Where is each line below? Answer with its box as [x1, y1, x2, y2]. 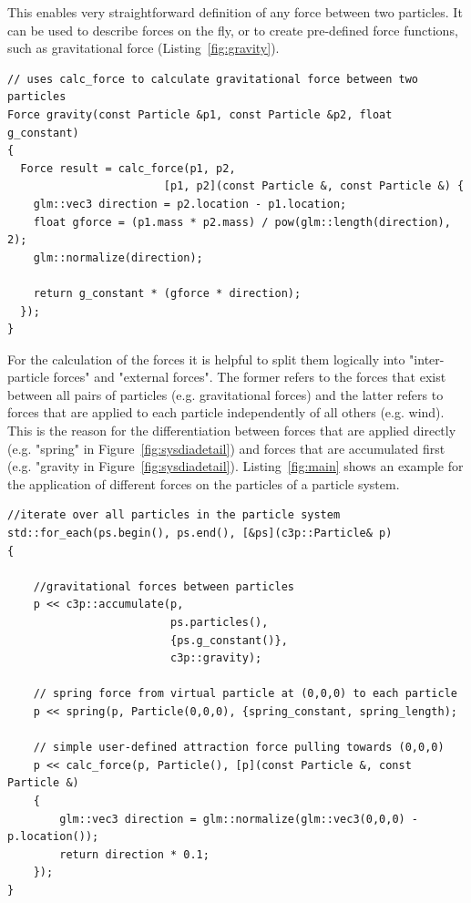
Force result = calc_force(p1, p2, [20, 161, 236, 175]
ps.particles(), [169, 616, 269, 629]
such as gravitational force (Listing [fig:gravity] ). [7, 38, 280, 57]
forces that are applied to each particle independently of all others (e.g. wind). [7, 403, 445, 422]
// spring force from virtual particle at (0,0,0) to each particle [33, 687, 457, 701]
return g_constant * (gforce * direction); [33, 286, 302, 300]
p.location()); [7, 830, 99, 844]
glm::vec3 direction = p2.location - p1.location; [33, 197, 347, 210]
